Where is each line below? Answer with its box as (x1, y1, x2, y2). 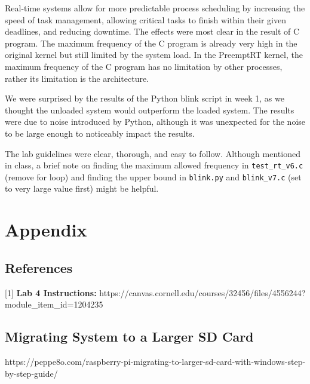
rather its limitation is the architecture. (5, 72, 149, 84)
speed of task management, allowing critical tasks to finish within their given (5, 13, 287, 26)
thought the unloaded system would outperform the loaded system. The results (5, 103, 294, 116)
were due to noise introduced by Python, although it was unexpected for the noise (5, 115, 306, 128)
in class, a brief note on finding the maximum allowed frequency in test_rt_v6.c (5, 159, 303, 171)
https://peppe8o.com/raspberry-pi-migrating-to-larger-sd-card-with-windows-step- (5, 355, 306, 367)
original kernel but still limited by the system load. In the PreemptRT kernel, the (5, 48, 303, 61)
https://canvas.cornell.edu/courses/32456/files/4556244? (99, 286, 306, 299)
